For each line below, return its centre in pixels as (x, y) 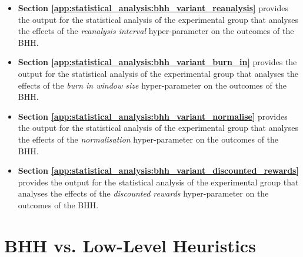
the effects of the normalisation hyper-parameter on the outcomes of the (148, 139)
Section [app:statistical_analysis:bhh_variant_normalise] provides (153, 116)
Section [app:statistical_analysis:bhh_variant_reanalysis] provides (153, 8)
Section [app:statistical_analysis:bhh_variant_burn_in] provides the (157, 62)
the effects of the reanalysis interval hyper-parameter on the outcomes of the (156, 31)
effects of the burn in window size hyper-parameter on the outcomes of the (152, 85)
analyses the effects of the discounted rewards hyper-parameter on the (143, 193)
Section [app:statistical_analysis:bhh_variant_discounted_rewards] (158, 170)
